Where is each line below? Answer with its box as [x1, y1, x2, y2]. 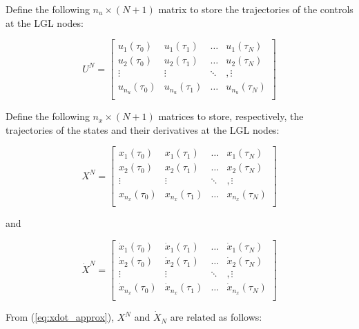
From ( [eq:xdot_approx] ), [6, 310, 115, 324]
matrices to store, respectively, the [158, 109, 304, 123]
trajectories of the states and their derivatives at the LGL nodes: [6, 122, 280, 137]
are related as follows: [170, 310, 262, 324]
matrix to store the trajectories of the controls [158, 2, 353, 16]
